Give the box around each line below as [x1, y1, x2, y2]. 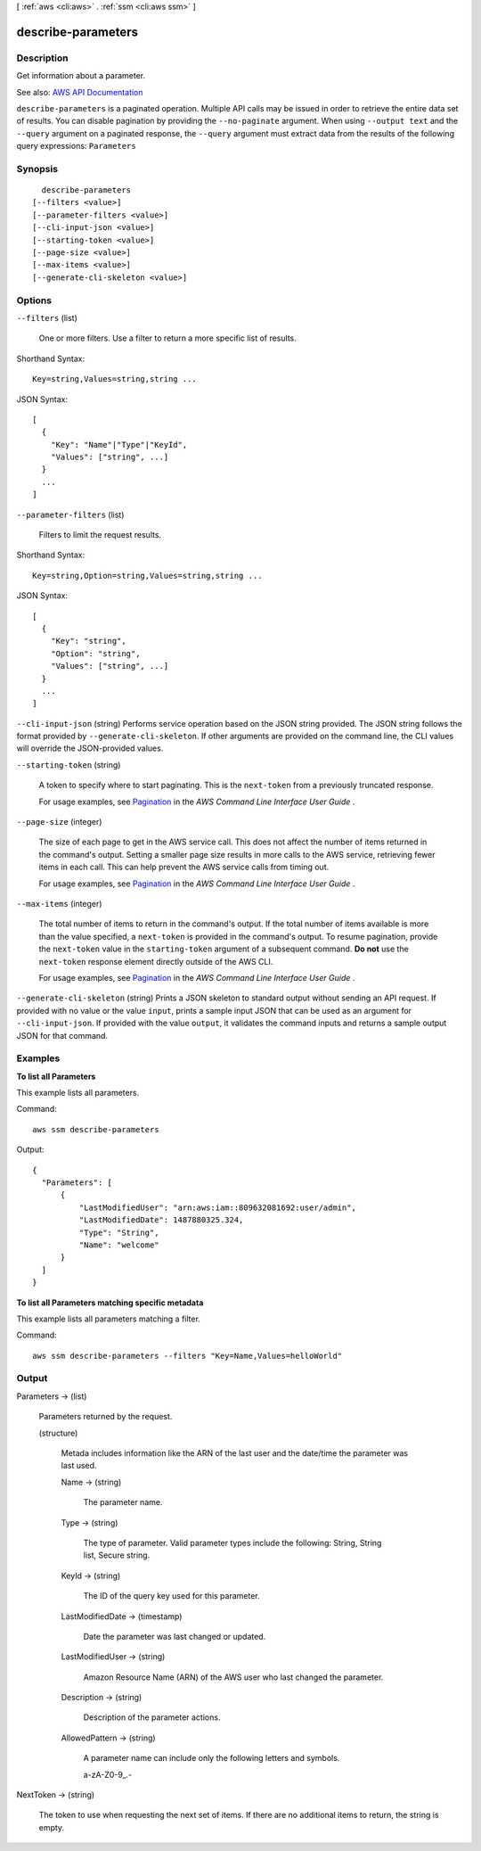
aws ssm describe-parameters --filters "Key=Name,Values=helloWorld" [32, 1351, 343, 1361]
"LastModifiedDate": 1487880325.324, [78, 1215, 244, 1225]
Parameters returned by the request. [38, 1411, 173, 1422]
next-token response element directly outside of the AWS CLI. [38, 956, 273, 967]
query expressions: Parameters [16, 141, 137, 152]
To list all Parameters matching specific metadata [16, 1297, 204, 1308]
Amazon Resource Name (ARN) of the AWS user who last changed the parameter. [83, 1672, 384, 1682]
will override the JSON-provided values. [16, 743, 164, 753]
